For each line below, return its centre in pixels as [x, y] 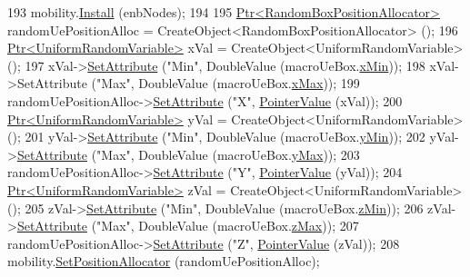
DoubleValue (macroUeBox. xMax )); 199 [249, 83]
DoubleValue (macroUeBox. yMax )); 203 [249, 154]
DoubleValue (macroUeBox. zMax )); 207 [249, 226]
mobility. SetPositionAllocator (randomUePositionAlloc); [164, 261]
